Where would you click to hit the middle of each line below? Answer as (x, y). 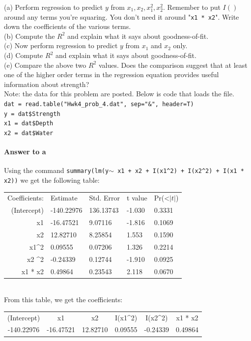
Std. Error (105, 198)
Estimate (64, 198)
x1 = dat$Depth (29, 124)
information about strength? (47, 84)
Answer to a (25, 152)
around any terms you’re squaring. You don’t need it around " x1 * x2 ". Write (122, 16)
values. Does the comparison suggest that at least (173, 65)
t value (137, 198)
